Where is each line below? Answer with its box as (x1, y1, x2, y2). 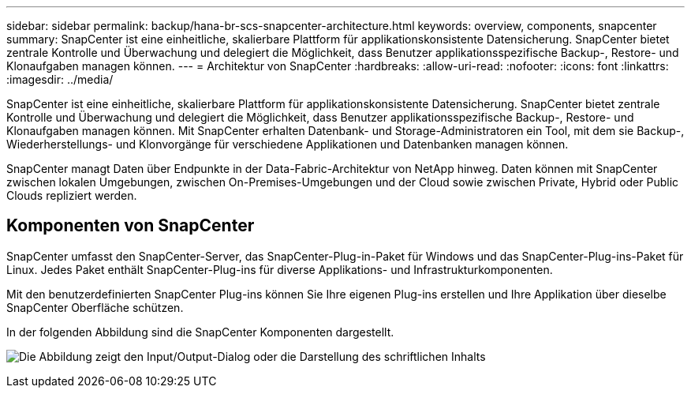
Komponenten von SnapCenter (6, 216, 255, 236)
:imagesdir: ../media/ (6, 73, 114, 86)
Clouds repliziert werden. (6, 189, 137, 202)
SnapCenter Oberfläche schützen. (6, 300, 184, 314)
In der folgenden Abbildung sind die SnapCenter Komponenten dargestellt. (6, 325, 394, 339)
